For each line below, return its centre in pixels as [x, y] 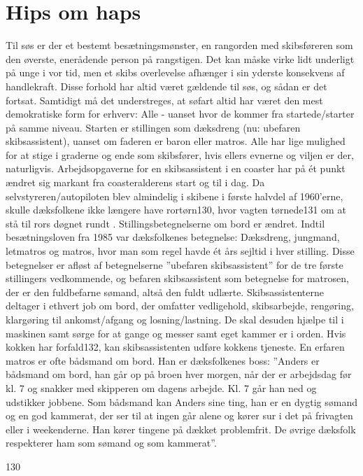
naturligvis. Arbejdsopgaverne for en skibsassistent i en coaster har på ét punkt [176, 168]
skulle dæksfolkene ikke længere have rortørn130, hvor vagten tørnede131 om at [176, 210]
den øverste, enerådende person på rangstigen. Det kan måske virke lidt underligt [180, 58]
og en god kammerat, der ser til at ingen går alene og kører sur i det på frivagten [179, 415]
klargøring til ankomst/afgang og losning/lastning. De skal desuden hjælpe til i [175, 319]
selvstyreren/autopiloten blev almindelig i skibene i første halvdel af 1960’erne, [175, 196]
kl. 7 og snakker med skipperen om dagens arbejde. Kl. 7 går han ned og [161, 387]
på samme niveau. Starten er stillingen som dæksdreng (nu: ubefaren [153, 127]
